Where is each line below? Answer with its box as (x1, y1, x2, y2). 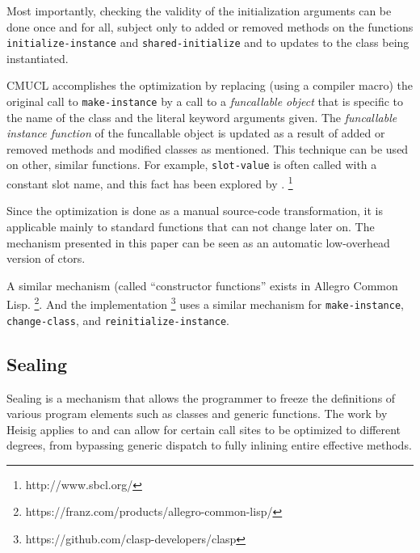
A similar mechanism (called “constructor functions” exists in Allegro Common (6, 276, 398, 293)
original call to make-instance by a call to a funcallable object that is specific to (6, 93, 404, 110)
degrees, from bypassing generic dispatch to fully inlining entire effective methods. (6, 437, 412, 454)
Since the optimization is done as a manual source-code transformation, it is (6, 202, 383, 219)
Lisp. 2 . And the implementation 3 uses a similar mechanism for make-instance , (6, 293, 404, 312)
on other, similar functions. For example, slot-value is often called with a (6, 156, 377, 173)
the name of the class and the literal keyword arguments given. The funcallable (6, 108, 397, 125)
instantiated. (6, 49, 69, 66)
